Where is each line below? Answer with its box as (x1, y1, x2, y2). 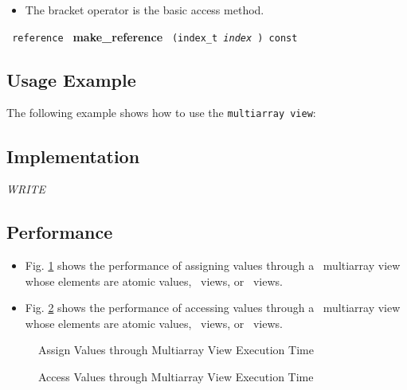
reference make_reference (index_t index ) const (12, 28, 298, 45)
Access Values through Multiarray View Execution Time (38, 369, 314, 385)
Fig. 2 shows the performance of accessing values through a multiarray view (25, 299, 401, 316)
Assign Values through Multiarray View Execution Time (38, 341, 314, 358)
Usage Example (6, 67, 136, 92)
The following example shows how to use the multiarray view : (6, 104, 316, 121)
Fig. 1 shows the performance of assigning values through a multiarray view (25, 257, 401, 274)
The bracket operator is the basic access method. (25, 2, 264, 18)
